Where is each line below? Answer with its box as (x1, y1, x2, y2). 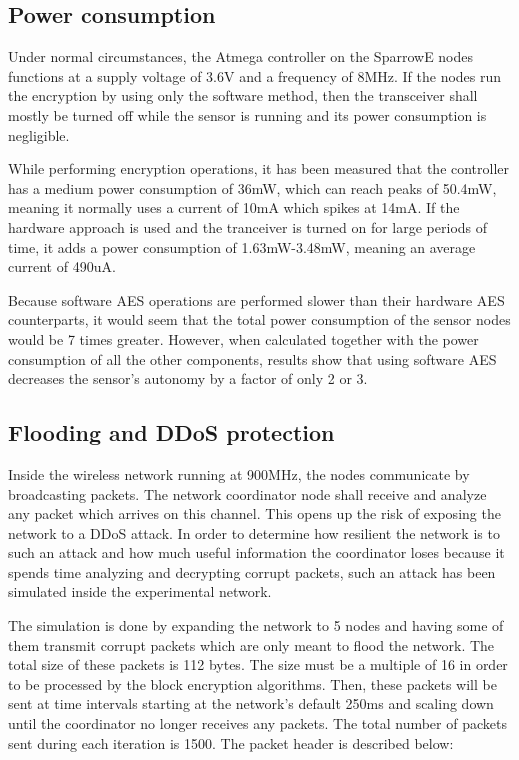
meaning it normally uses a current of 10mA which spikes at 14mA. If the (8, 197, 460, 218)
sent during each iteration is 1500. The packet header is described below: (8, 732, 454, 753)
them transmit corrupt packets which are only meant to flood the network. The (8, 634, 495, 655)
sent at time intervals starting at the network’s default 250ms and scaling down (8, 693, 494, 714)
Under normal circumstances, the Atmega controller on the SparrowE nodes (8, 46, 474, 67)
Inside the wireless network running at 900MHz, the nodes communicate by (8, 463, 470, 484)
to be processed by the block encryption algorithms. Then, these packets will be (8, 673, 497, 694)
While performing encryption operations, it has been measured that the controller (8, 158, 510, 179)
